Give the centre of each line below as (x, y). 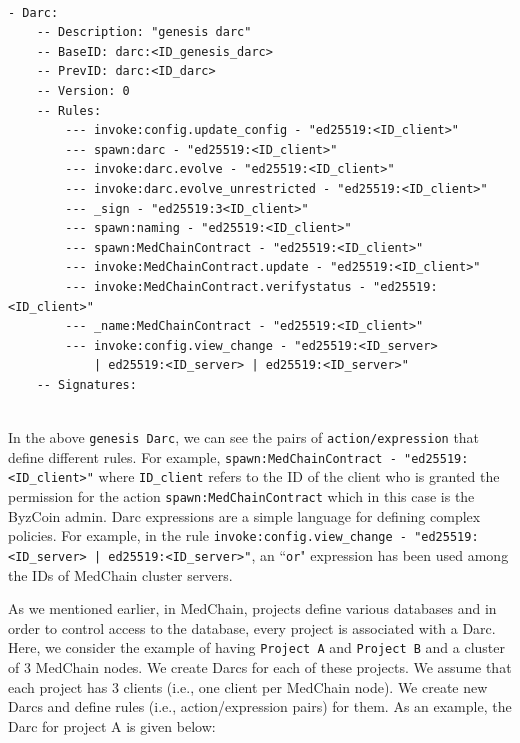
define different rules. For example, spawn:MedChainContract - (202, 456)
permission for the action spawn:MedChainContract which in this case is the (241, 496)
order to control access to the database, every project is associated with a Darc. (252, 627)
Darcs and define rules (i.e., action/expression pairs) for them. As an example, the (260, 706)
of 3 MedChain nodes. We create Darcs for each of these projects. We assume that (260, 667)
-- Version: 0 (83, 90)
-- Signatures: (86, 384)
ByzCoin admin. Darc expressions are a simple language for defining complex (244, 515)
